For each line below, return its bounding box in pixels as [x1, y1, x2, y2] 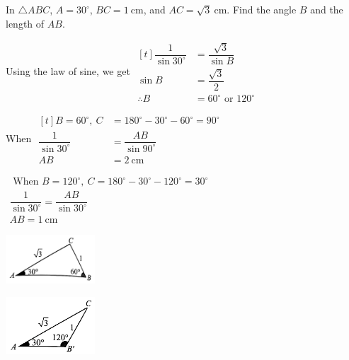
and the [310, 2, 343, 16]
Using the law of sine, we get [6, 63, 130, 78]
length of [6, 16, 45, 30]
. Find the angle [227, 2, 297, 16]
